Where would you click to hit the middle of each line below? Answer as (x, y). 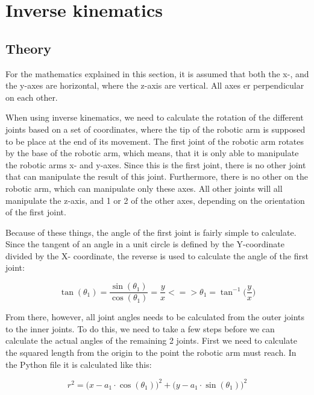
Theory (29, 48)
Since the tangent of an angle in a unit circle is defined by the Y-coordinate (145, 244)
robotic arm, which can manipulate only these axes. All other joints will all (144, 188)
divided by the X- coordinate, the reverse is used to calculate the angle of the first (157, 255)
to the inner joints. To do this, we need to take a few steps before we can (140, 328)
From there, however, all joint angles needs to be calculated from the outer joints (155, 317)
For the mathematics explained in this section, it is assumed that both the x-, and (157, 73)
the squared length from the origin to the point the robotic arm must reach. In (151, 352)
